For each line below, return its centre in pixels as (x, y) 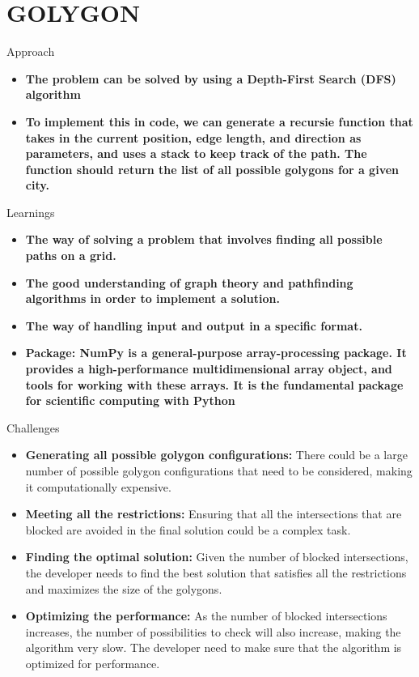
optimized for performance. (93, 663)
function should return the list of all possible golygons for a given (212, 169)
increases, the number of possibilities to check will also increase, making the (213, 631)
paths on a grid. (71, 255)
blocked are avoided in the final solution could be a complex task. (188, 529)
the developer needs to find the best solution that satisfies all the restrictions (216, 572)
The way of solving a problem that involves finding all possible (204, 239)
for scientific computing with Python (130, 400)
